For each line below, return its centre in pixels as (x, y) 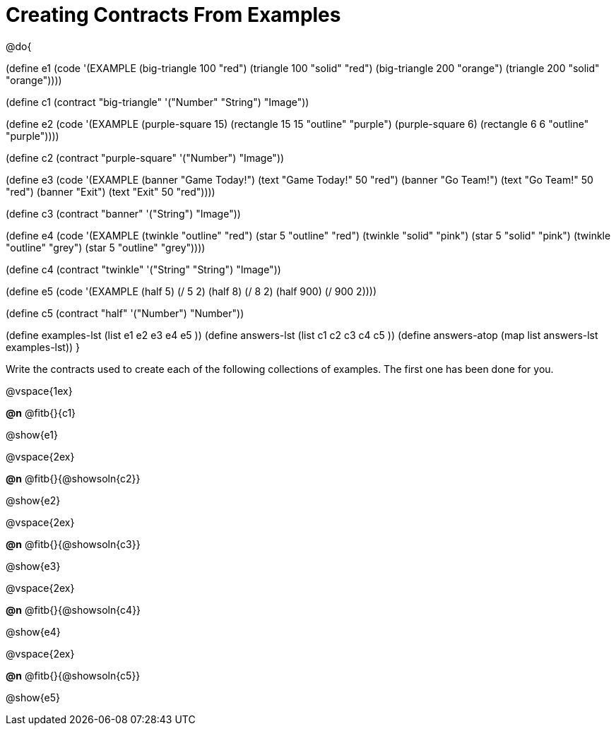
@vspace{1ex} (39, 391)
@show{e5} (33, 697)
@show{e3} (33, 566)
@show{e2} (33, 500)
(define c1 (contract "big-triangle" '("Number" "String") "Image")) (158, 102)
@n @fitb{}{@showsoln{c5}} (73, 675)
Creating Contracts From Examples (173, 15)
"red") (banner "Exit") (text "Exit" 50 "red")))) (111, 191)
